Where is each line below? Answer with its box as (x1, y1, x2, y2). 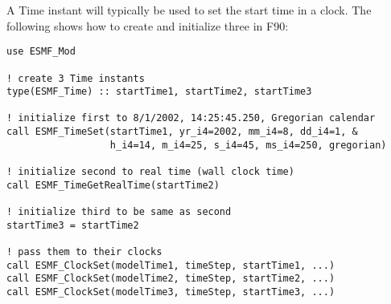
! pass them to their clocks (6, 246, 163, 258)
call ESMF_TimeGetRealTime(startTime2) (6, 179, 220, 191)
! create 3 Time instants (6, 72, 145, 84)
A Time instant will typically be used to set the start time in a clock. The (6, 2, 372, 18)
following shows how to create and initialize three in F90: (6, 17, 289, 34)
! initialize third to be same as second (6, 206, 232, 218)
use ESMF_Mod (6, 46, 76, 58)
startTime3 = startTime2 (6, 219, 139, 231)
